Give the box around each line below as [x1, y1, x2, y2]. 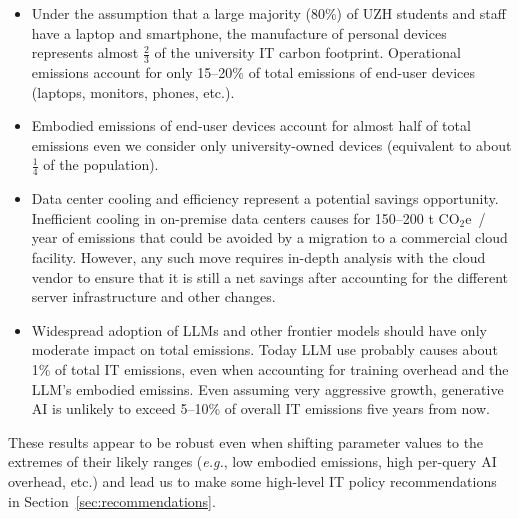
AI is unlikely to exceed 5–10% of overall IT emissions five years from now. [31, 398, 490, 419]
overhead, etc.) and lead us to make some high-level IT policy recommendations [8, 470, 497, 491]
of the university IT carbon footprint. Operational [154, 42, 461, 63]
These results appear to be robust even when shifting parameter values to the [8, 431, 484, 452]
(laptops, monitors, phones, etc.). [31, 81, 235, 102]
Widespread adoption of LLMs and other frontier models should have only [31, 319, 487, 340]
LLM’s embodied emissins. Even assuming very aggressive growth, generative [31, 378, 504, 399]
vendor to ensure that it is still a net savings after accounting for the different [31, 266, 508, 287]
